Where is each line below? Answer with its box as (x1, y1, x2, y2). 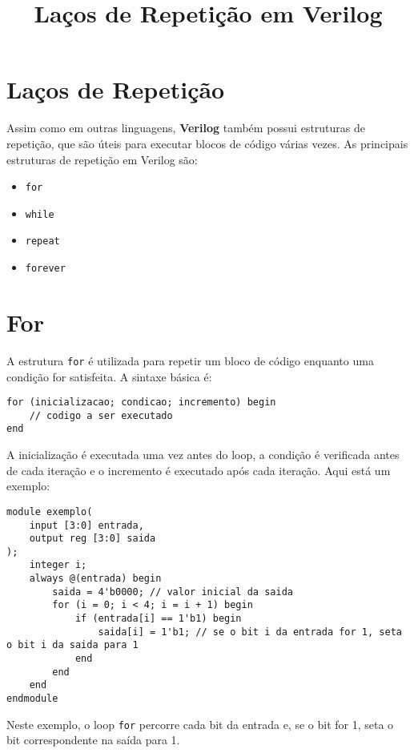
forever (25, 263, 66, 275)
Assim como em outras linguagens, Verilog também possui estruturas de (6, 119, 366, 136)
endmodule (6, 693, 58, 705)
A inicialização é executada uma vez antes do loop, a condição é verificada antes (6, 446, 400, 463)
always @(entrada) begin (29, 573, 162, 585)
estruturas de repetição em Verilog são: (6, 151, 198, 167)
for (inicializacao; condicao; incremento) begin (6, 397, 276, 409)
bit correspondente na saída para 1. (6, 731, 180, 748)
